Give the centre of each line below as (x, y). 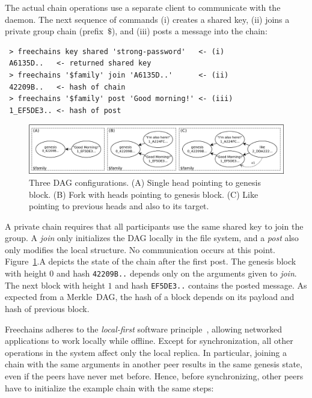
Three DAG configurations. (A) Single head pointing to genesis (145, 182)
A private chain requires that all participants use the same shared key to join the (154, 226)
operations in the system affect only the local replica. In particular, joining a (146, 352)
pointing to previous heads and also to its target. (119, 206)
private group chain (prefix (54, 31)
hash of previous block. (47, 308)
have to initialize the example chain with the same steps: (109, 387)
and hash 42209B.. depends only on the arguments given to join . (176, 273)
